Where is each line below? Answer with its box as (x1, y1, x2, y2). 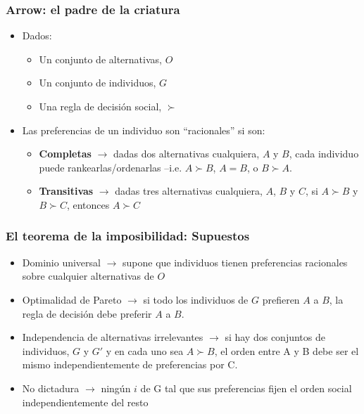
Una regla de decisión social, (39, 99, 162, 113)
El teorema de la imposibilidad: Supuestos (6, 227, 250, 245)
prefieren (262, 292, 300, 306)
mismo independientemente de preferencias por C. (22, 357, 238, 372)
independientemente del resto (22, 394, 149, 409)
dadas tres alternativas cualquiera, (115, 183, 263, 198)
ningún (101, 380, 131, 395)
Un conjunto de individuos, (39, 75, 156, 90)
